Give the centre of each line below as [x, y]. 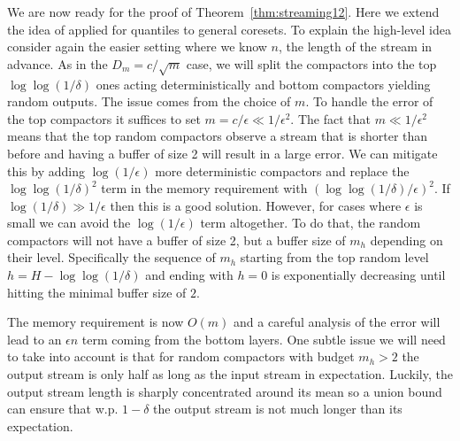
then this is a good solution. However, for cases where [256, 205]
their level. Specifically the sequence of [111, 257]
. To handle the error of [369, 101]
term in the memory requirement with [204, 188]
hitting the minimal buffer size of [97, 292]
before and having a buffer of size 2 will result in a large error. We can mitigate [222, 153]
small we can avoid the [69, 223]
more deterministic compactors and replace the [282, 170]
